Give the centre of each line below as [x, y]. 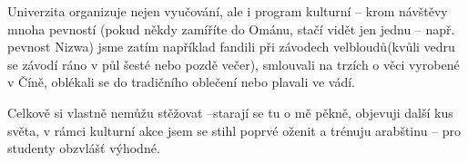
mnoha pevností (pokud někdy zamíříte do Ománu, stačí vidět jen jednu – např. [231, 29]
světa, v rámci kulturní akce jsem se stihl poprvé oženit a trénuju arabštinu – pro [234, 130]
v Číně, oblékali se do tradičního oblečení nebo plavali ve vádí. [182, 82]
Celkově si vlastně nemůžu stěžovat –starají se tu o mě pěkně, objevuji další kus [230, 112]
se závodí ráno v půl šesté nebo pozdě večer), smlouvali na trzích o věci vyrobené [234, 64]
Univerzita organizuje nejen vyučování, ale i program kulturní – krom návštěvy [228, 11]
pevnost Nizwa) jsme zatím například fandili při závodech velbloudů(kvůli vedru [231, 47]
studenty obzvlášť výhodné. [84, 148]
